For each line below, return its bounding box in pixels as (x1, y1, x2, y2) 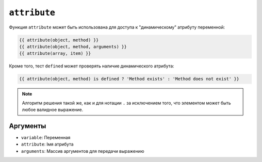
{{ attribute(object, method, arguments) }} (19, 44, 127, 49)
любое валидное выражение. (22, 107, 83, 113)
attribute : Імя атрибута (21, 141, 74, 147)
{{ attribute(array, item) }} (19, 51, 91, 56)
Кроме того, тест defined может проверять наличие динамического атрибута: (9, 63, 174, 69)
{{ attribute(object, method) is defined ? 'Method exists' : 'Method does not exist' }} (19, 76, 240, 82)
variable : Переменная (21, 134, 70, 140)
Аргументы (9, 122, 46, 130)
